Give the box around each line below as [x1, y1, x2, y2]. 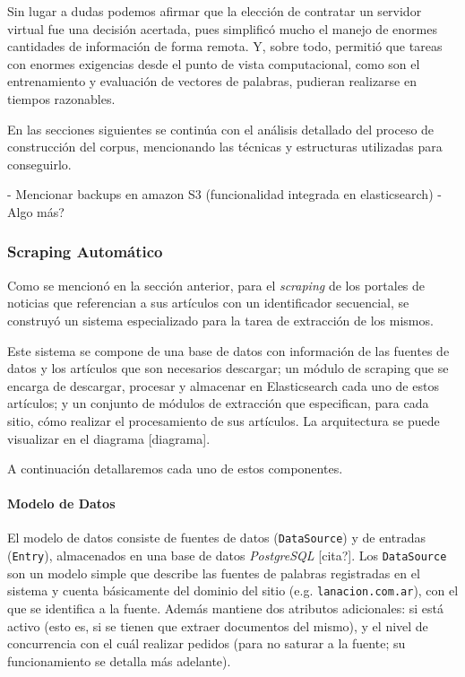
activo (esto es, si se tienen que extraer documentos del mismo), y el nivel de [7, 616, 428, 635]
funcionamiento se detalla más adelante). [7, 651, 231, 670]
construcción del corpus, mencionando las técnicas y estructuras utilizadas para [7, 137, 443, 156]
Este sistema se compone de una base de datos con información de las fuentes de [7, 341, 450, 360]
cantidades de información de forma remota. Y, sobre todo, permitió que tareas [7, 37, 443, 56]
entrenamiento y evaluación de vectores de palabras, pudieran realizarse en [7, 72, 418, 91]
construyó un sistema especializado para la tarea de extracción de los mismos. [7, 310, 434, 329]
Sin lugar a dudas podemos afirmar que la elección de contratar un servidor [7, 2, 422, 20]
